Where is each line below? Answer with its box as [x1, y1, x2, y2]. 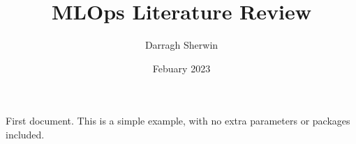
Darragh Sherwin [144, 38, 218, 52]
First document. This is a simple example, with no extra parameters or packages [6, 113, 350, 128]
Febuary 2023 [152, 61, 211, 75]
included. [6, 127, 45, 141]
